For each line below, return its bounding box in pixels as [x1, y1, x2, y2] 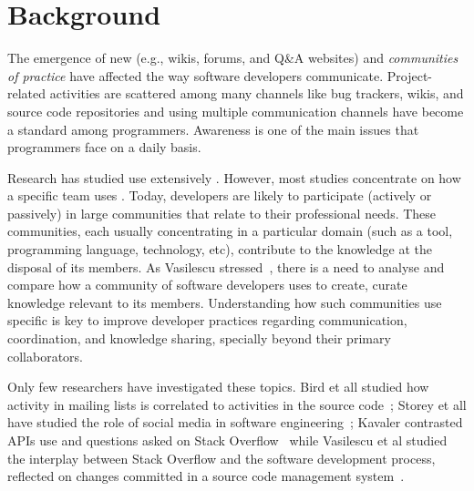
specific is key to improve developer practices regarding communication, [7, 311, 407, 330]
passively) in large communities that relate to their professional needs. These [7, 203, 437, 222]
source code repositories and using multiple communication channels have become [7, 101, 464, 120]
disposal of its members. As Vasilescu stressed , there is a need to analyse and [7, 257, 445, 276]
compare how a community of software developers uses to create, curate [7, 275, 407, 294]
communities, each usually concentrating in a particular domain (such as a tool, [7, 221, 453, 240]
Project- [386, 66, 433, 85]
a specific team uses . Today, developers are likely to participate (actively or [7, 186, 432, 205]
